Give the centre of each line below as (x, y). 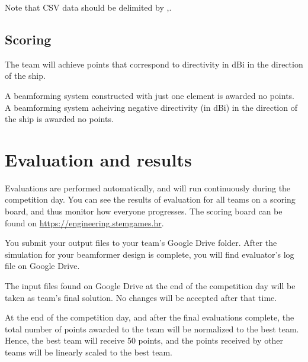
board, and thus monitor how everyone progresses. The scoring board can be (144, 211)
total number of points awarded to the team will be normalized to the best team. (152, 329)
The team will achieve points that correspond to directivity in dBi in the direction (154, 64)
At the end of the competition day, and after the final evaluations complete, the (150, 317)
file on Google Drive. (42, 266)
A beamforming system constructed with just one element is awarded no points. (150, 95)
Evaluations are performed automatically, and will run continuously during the (148, 188)
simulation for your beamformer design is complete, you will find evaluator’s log (150, 254)
